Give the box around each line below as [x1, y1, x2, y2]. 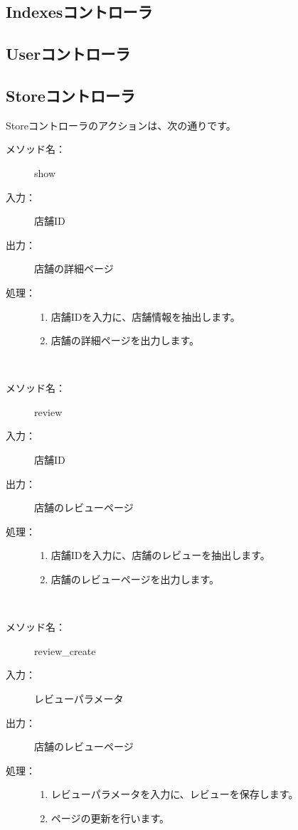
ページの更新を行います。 [50, 810, 170, 825]
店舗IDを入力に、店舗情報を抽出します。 [50, 309, 240, 324]
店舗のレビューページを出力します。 [50, 572, 220, 587]
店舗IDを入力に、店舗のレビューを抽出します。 [50, 548, 270, 563]
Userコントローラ [6, 43, 131, 65]
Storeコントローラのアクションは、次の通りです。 [6, 117, 236, 132]
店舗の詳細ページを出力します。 [50, 333, 200, 348]
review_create [34, 643, 96, 658]
